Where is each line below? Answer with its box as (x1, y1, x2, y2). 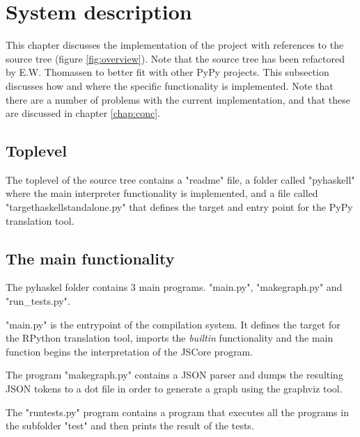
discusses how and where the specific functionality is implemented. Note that (6, 78, 334, 93)
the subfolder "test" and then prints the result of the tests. (6, 418, 254, 433)
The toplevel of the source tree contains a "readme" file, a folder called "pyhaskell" (6, 172, 355, 186)
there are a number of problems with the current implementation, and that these (6, 92, 351, 106)
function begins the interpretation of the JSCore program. (6, 344, 253, 358)
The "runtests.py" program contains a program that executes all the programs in (6, 404, 349, 419)
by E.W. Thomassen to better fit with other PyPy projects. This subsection (6, 65, 329, 79)
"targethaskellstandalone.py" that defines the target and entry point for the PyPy (6, 200, 353, 214)
